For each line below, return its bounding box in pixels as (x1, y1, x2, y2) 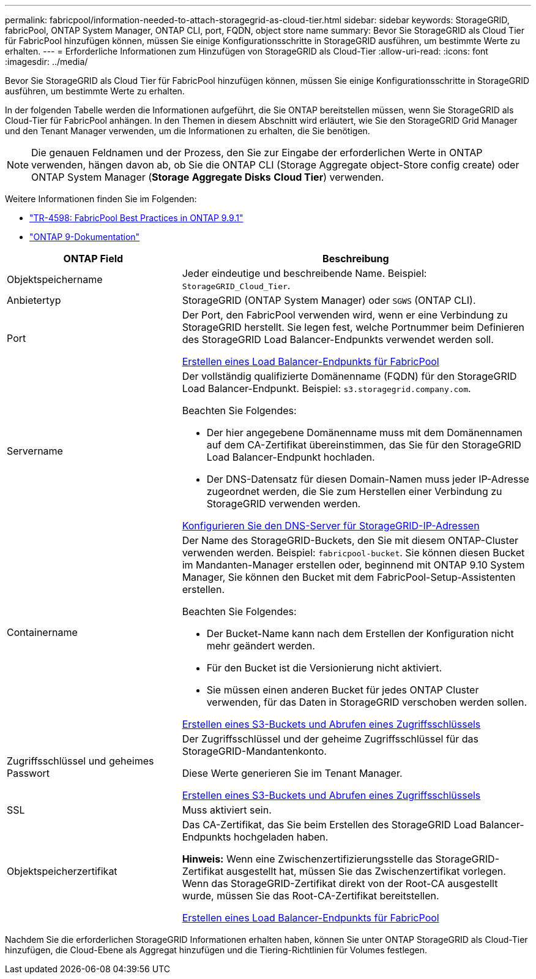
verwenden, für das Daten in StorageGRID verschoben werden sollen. (206, 696, 527, 708)
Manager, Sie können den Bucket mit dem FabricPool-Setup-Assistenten (182, 571, 516, 583)
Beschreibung (322, 252, 389, 265)
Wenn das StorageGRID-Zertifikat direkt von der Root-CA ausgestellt (182, 877, 498, 890)
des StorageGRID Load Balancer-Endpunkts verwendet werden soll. (182, 333, 494, 346)
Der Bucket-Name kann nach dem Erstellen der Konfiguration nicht (206, 627, 514, 640)
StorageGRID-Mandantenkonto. (182, 745, 327, 757)
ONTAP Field (63, 252, 124, 265)
